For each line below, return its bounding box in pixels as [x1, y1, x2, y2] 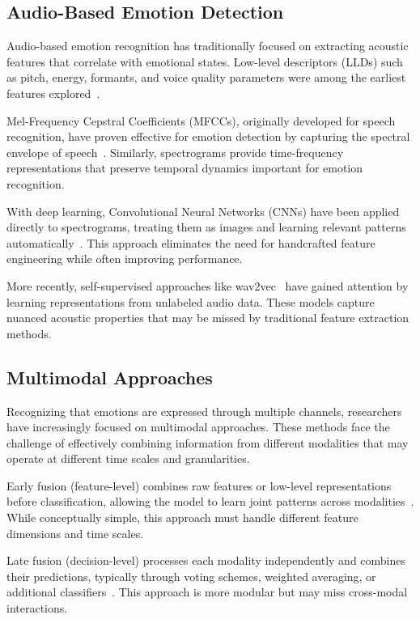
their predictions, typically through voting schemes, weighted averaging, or [6, 567, 376, 584]
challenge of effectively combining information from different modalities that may [6, 434, 409, 451]
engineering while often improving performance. [6, 250, 243, 267]
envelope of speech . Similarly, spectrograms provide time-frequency [6, 143, 344, 160]
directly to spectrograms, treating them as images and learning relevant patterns [6, 218, 406, 235]
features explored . [6, 84, 100, 101]
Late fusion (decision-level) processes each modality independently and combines [6, 552, 406, 569]
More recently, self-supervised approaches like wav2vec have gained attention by [6, 277, 409, 294]
